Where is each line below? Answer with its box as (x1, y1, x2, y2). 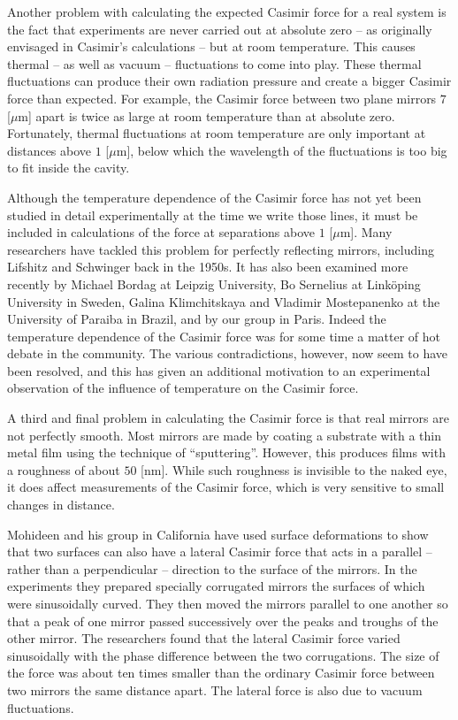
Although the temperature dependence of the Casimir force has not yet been (7, 188, 422, 206)
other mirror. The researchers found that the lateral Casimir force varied (7, 629, 401, 647)
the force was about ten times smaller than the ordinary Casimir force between (7, 663, 435, 682)
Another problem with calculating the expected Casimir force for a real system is (7, 3, 447, 20)
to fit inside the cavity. (7, 158, 130, 177)
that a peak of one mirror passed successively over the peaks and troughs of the (7, 611, 439, 630)
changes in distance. (7, 495, 115, 514)
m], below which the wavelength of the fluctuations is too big (116, 141, 447, 159)
